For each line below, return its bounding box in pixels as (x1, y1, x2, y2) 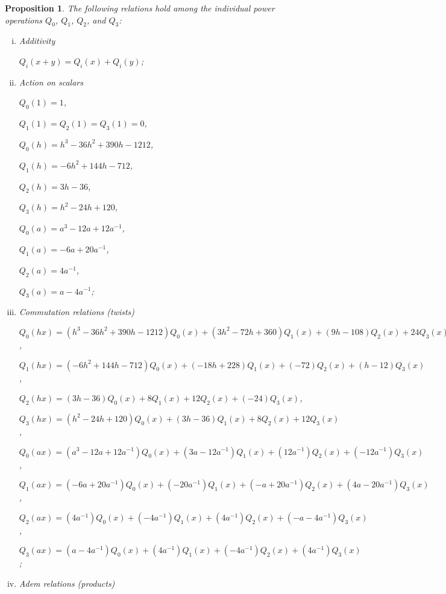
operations (5, 13, 43, 26)
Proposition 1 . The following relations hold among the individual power (5, 2, 275, 14)
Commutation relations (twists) (19, 305, 135, 318)
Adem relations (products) (19, 577, 115, 589)
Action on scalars (19, 75, 83, 88)
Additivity (19, 34, 55, 47)
